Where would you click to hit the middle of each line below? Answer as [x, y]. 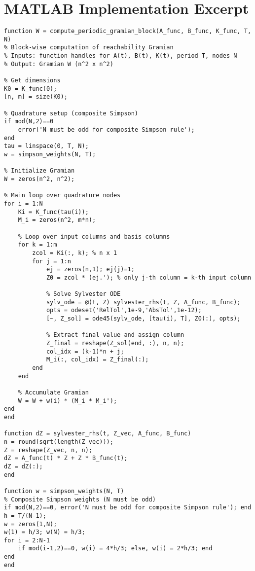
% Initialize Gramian [39, 171]
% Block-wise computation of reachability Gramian [89, 48]
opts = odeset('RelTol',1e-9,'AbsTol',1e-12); [124, 310]
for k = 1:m [37, 245]
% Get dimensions [32, 81]
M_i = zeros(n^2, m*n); [57, 220]
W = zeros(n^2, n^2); [39, 179]
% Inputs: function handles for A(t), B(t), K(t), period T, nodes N [121, 56]
